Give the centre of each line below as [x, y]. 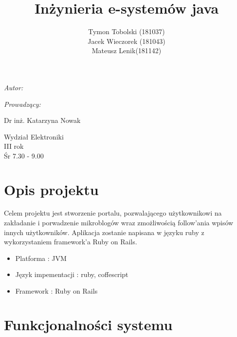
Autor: [14, 87]
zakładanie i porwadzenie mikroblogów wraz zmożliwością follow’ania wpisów [119, 223]
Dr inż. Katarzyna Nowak [42, 120]
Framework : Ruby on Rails [56, 291]
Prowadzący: [22, 104]
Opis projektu [51, 189]
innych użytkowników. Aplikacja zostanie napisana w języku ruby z [104, 232]
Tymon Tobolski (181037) [127, 31]
